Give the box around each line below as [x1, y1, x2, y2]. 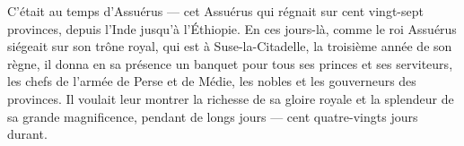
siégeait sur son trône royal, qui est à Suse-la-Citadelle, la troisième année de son [7, 37, 452, 56]
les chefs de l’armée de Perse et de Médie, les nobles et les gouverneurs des [7, 72, 416, 90]
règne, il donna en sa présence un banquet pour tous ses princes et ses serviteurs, [7, 54, 453, 73]
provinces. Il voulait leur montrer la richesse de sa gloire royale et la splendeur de [7, 89, 454, 107]
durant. [7, 125, 48, 143]
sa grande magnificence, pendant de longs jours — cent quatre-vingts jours [7, 107, 418, 125]
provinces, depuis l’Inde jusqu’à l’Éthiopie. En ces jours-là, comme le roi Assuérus [7, 19, 457, 38]
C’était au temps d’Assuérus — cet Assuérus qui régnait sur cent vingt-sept [7, 2, 424, 20]
